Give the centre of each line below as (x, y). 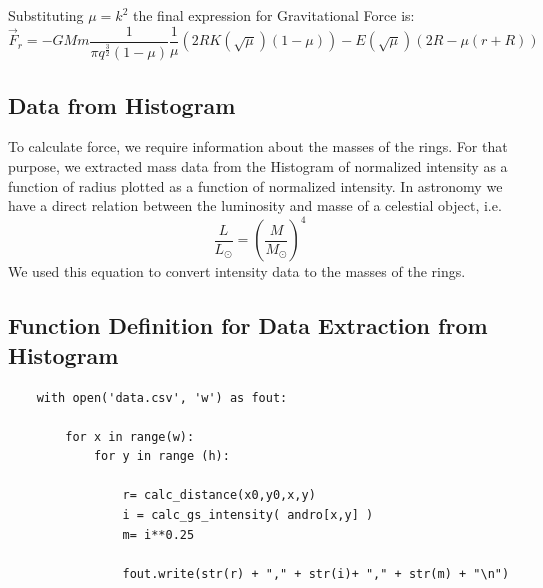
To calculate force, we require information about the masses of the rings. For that (258, 146)
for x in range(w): (130, 436)
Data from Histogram (122, 104)
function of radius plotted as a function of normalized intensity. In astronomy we (255, 185)
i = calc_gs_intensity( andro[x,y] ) (248, 515)
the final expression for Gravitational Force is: (273, 15)
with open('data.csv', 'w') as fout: (162, 397)
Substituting (46, 15)
